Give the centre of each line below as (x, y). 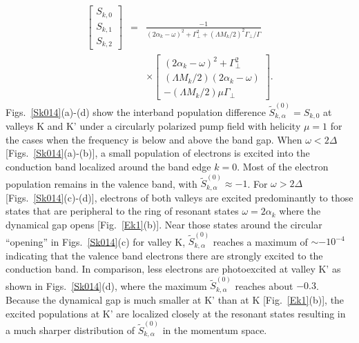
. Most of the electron (283, 167)
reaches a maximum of (260, 241)
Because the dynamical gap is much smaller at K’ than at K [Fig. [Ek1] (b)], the (175, 299)
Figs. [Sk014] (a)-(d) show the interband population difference (136, 111)
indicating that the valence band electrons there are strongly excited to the (164, 255)
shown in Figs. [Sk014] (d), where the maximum (106, 285)
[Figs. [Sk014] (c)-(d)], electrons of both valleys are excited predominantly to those (179, 197)
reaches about (264, 285)
